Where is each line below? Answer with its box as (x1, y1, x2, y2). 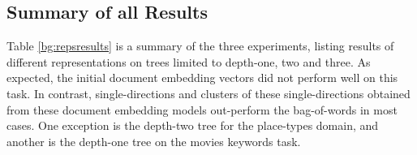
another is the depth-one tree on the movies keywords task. (6, 132, 301, 149)
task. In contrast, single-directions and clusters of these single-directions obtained (6, 84, 411, 101)
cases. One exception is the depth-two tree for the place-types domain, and (6, 117, 379, 134)
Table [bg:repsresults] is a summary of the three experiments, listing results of (6, 37, 394, 54)
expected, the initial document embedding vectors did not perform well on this (6, 69, 398, 86)
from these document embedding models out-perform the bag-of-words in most (6, 101, 398, 118)
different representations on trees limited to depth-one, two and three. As (6, 53, 371, 70)
